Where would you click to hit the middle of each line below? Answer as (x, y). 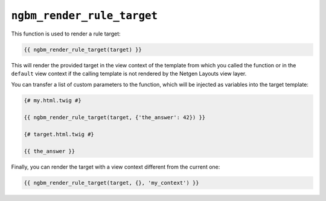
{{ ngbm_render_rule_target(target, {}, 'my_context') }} (111, 183)
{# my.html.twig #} (53, 100)
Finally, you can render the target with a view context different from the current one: (116, 167)
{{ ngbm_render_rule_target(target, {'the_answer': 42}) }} (115, 118)
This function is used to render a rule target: (66, 34)
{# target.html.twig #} (59, 134)
